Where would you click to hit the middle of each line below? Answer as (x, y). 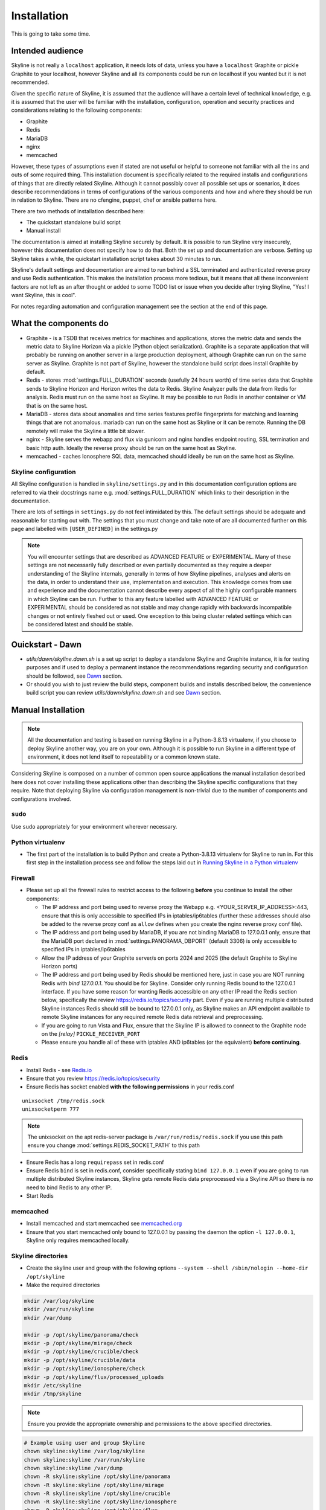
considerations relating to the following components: (77, 110)
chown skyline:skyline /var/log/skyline (84, 1451)
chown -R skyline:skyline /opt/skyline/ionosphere (101, 1502)
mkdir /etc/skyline (53, 1385)
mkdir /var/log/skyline (59, 1301)
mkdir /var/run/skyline (59, 1309)
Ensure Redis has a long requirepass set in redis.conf (95, 1162)
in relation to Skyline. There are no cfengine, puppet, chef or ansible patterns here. (114, 200)
